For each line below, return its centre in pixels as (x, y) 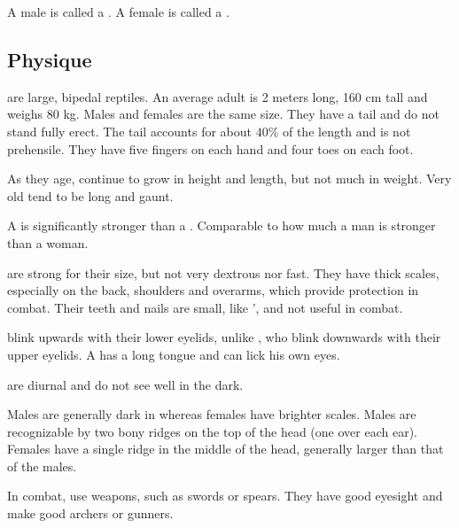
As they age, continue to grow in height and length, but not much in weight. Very (229, 179)
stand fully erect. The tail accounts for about (129, 131)
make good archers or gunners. (90, 513)
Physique (50, 59)
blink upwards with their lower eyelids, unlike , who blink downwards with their (224, 337)
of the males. (42, 466)
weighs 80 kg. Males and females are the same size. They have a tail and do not (224, 114)
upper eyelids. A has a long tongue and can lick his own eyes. (174, 354)
